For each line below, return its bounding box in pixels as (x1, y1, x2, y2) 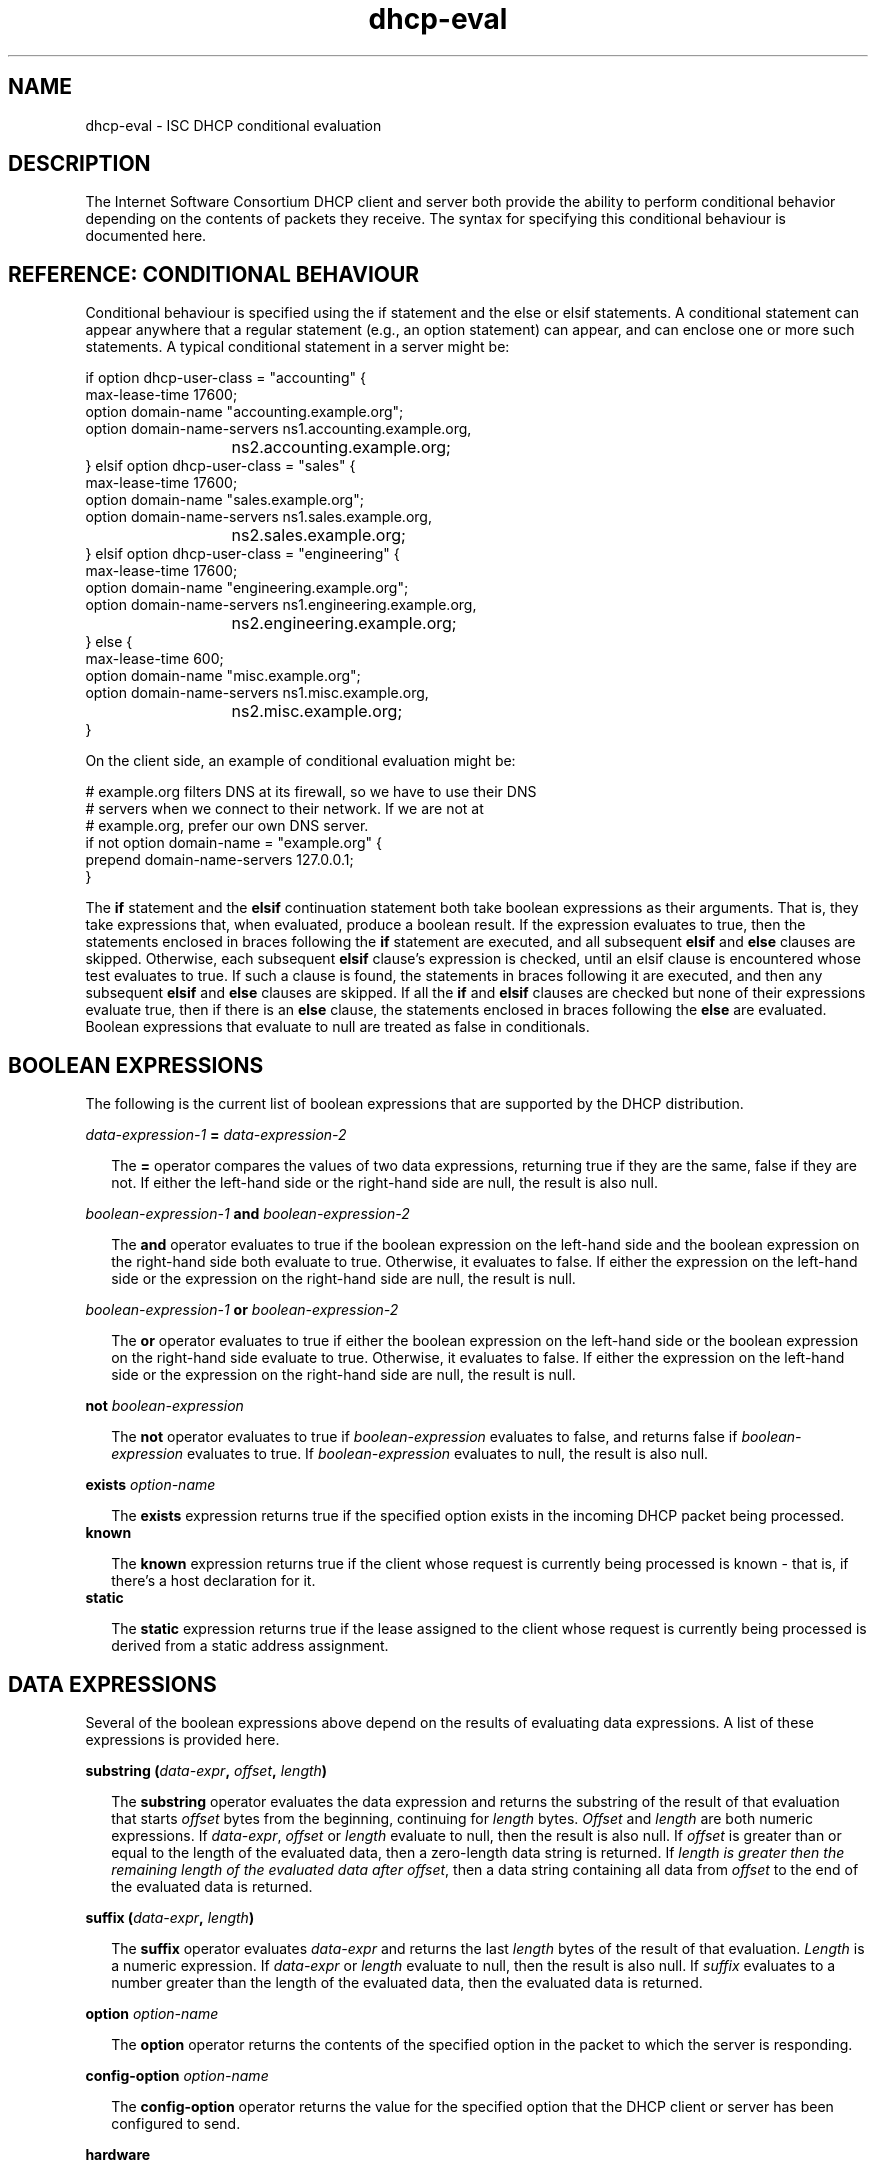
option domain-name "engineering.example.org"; (85, 579, 409, 597)
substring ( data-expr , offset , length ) (85, 1761, 328, 1779)
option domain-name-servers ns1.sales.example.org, (85, 508, 432, 526)
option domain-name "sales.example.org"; (85, 491, 364, 509)
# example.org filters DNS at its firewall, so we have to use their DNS (85, 783, 537, 801)
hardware (85, 2145, 151, 2163)
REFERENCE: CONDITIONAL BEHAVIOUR (8, 261, 420, 287)
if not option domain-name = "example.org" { (85, 834, 383, 852)
